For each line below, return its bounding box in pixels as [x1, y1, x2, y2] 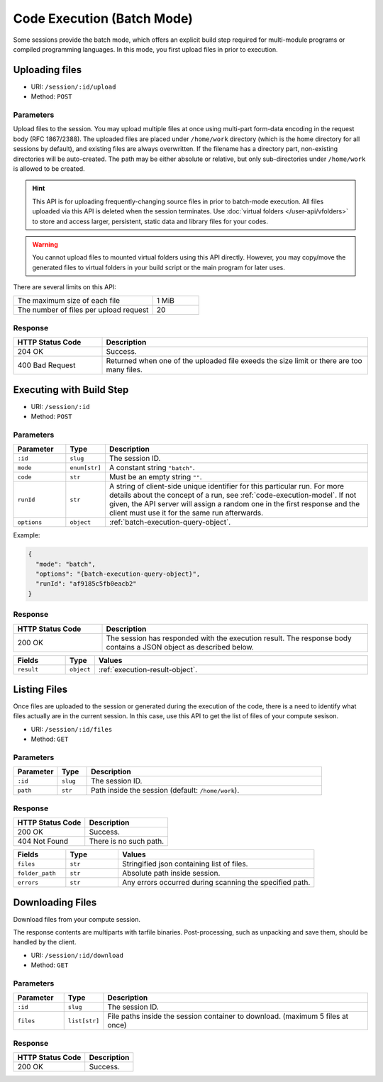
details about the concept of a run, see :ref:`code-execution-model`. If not [109, 490, 357, 500]
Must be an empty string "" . [109, 472, 202, 482]
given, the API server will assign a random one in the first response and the [109, 499, 360, 509]
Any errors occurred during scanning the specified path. [121, 878, 311, 888]
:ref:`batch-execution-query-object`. [109, 518, 231, 528]
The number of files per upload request [17, 305, 149, 315]
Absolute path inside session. [121, 869, 221, 879]
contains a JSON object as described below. [106, 642, 255, 652]
